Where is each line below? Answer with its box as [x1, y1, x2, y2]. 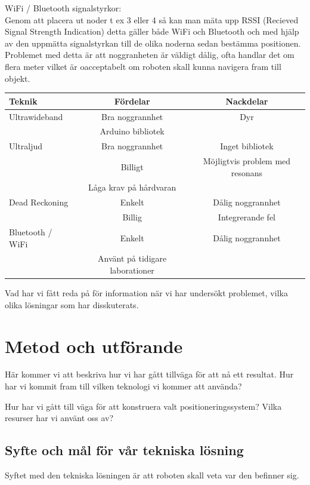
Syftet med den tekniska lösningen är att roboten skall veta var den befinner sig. [5, 469, 299, 481]
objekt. [5, 72, 30, 84]
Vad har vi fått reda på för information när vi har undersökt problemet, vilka [5, 287, 288, 299]
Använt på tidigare [98, 252, 167, 265]
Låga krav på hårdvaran [88, 181, 176, 194]
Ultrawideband [9, 110, 63, 122]
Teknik [9, 94, 38, 107]
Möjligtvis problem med [203, 155, 291, 167]
